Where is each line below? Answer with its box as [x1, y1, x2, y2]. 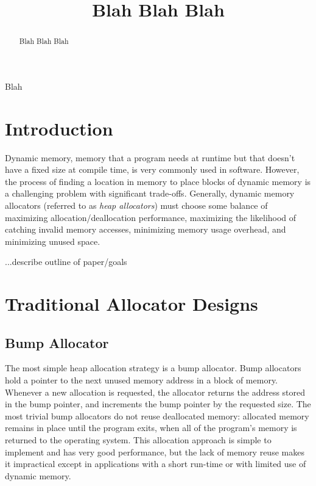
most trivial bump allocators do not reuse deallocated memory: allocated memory [5, 409, 309, 422]
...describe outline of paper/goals [5, 255, 127, 268]
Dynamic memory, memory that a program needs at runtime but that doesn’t [5, 151, 295, 164]
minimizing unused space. [5, 234, 100, 247]
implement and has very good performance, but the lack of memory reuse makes [5, 445, 304, 458]
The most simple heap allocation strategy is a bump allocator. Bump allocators [5, 361, 301, 374]
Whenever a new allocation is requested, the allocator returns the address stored [5, 385, 306, 398]
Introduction [5, 115, 113, 140]
